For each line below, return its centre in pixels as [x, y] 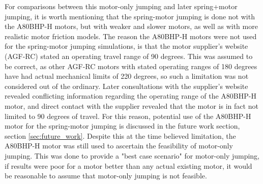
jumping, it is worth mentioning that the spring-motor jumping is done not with [130, 16]
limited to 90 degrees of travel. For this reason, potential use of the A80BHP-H [128, 116]
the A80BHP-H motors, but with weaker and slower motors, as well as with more [131, 26]
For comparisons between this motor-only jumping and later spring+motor [121, 6]
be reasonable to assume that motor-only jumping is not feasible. [106, 176]
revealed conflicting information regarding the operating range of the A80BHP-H [130, 96]
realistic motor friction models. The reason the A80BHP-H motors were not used [131, 36]
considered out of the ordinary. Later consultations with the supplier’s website [126, 86]
